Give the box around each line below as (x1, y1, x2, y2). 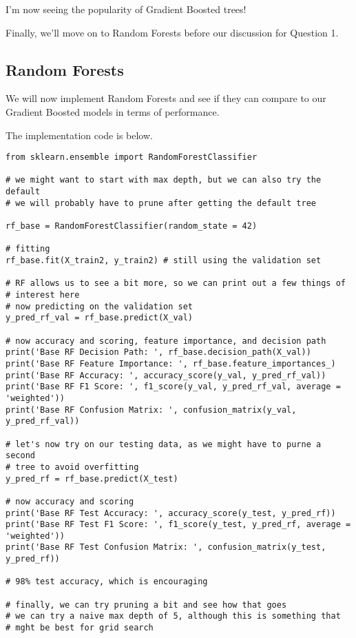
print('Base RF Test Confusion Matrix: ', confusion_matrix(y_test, (6, 542, 326, 553)
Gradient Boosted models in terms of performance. (6, 104, 220, 119)
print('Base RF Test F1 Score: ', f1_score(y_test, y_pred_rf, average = (6, 519, 351, 530)
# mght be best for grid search (6, 623, 154, 633)
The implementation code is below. (6, 127, 153, 142)
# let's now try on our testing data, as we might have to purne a (6, 439, 322, 449)
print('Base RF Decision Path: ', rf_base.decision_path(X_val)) (6, 347, 311, 358)
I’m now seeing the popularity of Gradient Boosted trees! (6, 2, 247, 16)
